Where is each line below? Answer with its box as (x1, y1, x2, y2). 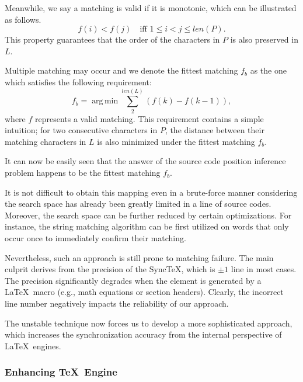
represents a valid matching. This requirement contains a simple (35, 112, 264, 124)
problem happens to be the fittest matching (5, 166, 161, 179)
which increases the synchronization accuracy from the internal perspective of (5, 328, 282, 341)
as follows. (5, 13, 41, 25)
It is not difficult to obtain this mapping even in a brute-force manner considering (5, 186, 298, 198)
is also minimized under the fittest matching (97, 135, 255, 147)
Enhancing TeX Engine (5, 364, 117, 379)
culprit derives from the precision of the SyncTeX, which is (5, 263, 215, 275)
